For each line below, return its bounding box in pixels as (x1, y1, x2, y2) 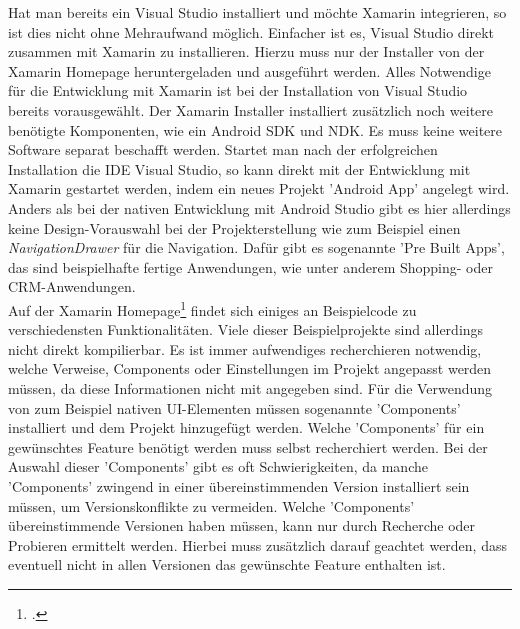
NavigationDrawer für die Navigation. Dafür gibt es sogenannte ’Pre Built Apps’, (8, 237, 505, 258)
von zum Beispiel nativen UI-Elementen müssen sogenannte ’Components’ (8, 397, 461, 418)
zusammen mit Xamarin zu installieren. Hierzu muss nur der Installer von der (8, 41, 485, 62)
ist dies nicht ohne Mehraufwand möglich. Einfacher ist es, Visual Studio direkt (8, 21, 495, 42)
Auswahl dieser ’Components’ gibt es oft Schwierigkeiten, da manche (8, 456, 428, 477)
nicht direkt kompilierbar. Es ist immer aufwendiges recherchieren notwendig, (8, 338, 482, 359)
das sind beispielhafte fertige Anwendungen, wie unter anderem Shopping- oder (8, 256, 493, 277)
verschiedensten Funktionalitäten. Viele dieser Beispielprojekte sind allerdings (8, 319, 484, 340)
